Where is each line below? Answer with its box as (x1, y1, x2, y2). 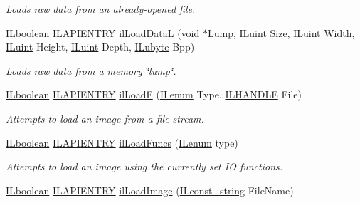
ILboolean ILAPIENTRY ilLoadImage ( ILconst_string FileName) (6, 182, 294, 197)
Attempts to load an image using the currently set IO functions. (6, 159, 283, 174)
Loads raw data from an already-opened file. (6, 1, 196, 16)
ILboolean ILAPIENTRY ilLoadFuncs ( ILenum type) (6, 135, 238, 150)
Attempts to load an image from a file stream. (6, 110, 204, 125)
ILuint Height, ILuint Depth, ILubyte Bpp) (6, 39, 195, 54)
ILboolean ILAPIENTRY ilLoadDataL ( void (6, 25, 200, 40)
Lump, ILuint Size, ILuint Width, (207, 25, 355, 40)
